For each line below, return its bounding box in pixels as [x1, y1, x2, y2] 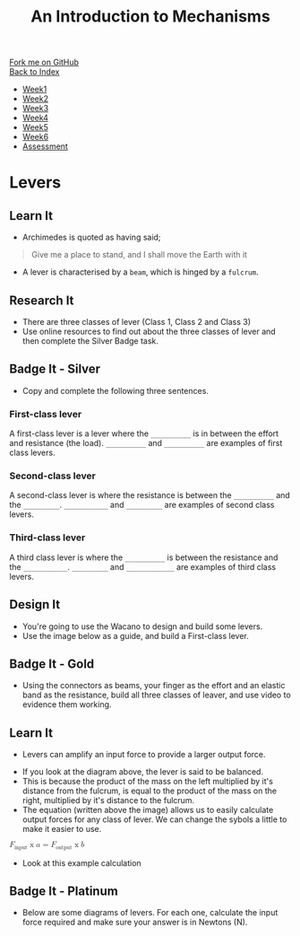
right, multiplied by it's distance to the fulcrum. [21, 795, 195, 806]
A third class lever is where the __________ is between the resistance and [9, 552, 279, 563]
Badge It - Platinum [9, 883, 118, 898]
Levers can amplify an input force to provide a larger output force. [21, 749, 266, 760]
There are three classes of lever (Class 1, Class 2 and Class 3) [21, 317, 252, 327]
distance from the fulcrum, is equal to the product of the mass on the [21, 785, 278, 796]
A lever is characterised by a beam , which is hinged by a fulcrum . [21, 267, 259, 277]
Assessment [21, 141, 69, 152]
